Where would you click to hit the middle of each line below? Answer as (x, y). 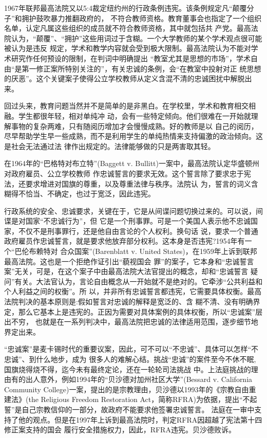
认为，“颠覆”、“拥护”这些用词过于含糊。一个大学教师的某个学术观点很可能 (137, 38)
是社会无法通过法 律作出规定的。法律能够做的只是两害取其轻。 (110, 146)
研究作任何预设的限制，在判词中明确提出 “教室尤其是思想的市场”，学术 (131, 58)
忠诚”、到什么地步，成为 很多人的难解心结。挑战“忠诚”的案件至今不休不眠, (130, 359)
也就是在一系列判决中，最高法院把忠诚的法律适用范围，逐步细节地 (147, 322)
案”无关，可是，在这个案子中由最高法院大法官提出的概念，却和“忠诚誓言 (126, 271)
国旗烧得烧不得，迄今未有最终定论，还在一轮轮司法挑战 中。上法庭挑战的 (128, 369)
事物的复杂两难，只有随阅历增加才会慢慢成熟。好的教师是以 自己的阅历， (135, 126)
